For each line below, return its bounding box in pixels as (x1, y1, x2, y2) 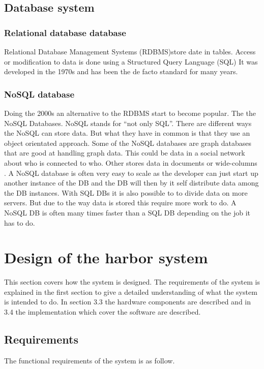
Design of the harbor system (4, 247, 208, 268)
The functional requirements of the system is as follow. (4, 355, 175, 365)
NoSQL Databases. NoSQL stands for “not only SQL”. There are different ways (4, 117, 252, 128)
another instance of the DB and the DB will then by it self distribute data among (4, 177, 259, 188)
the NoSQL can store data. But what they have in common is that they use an (4, 128, 250, 138)
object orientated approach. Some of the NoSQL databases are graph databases (4, 137, 251, 148)
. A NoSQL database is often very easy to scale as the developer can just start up (4, 167, 258, 178)
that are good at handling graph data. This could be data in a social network (4, 147, 245, 158)
